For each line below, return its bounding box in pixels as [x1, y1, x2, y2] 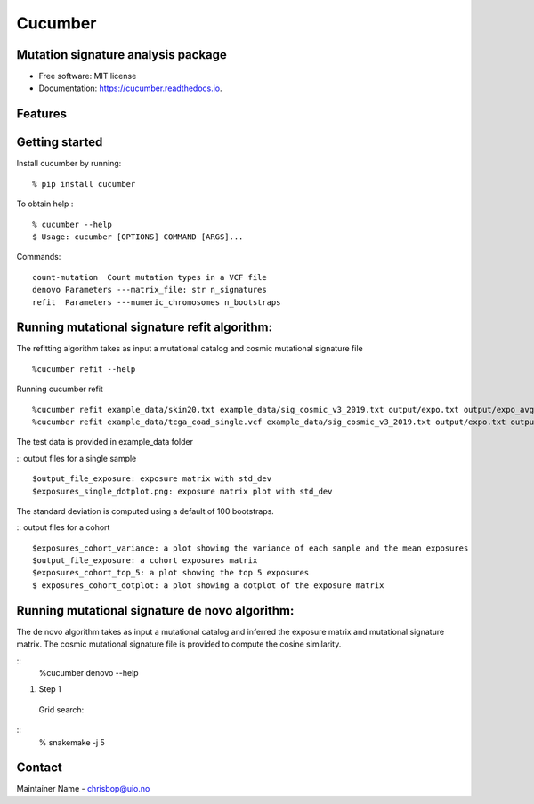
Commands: [16, 252, 61, 262]
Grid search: [38, 703, 85, 715]
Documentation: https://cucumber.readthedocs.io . [38, 83, 222, 93]
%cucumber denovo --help [38, 667, 139, 678]
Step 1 [38, 684, 61, 695]
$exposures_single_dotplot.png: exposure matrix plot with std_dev [32, 486, 333, 496]
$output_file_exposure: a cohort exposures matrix [32, 556, 258, 566]
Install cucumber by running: [16, 158, 122, 169]
